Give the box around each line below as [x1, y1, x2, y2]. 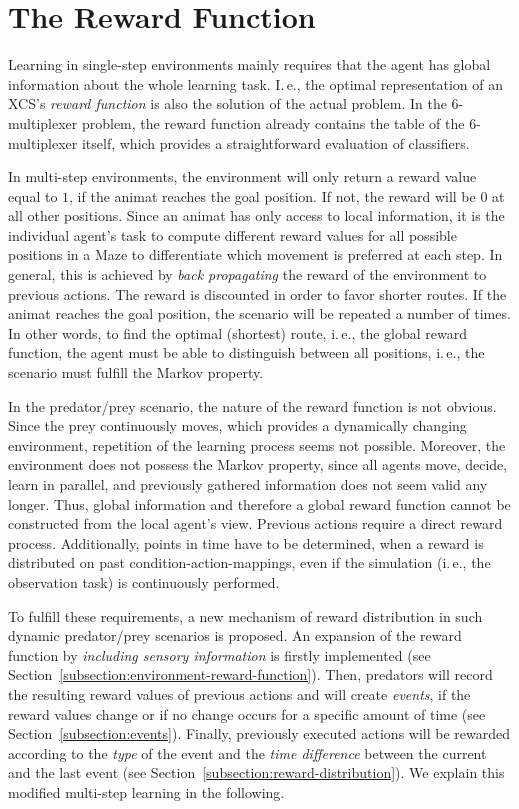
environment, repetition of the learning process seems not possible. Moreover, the [8, 434, 506, 455]
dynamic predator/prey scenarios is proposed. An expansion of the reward [8, 625, 462, 646]
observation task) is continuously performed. [8, 571, 280, 592]
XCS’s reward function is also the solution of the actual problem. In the [8, 93, 447, 114]
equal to [8, 185, 58, 206]
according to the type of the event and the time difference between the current [8, 742, 487, 763]
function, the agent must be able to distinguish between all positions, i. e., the [8, 342, 485, 363]
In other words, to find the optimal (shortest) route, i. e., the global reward [8, 322, 467, 343]
